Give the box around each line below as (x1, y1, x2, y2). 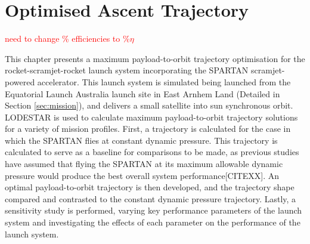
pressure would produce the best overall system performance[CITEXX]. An (5, 169, 280, 181)
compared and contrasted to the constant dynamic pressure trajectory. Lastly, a (5, 192, 296, 205)
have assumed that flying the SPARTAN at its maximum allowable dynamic (5, 157, 283, 170)
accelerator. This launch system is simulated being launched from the (37, 75, 291, 88)
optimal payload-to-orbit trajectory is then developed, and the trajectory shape (5, 181, 294, 193)
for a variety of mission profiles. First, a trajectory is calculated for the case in (5, 122, 291, 135)
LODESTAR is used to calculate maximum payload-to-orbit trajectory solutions (5, 110, 298, 123)
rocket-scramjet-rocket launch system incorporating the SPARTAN (5, 64, 249, 76)
